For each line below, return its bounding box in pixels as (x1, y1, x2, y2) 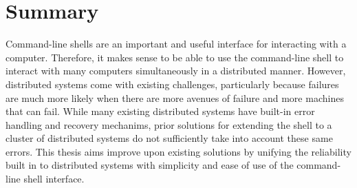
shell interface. (23, 171, 85, 186)
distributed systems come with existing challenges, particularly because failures (6, 76, 339, 91)
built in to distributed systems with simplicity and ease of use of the (6, 158, 294, 172)
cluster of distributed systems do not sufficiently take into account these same (6, 131, 333, 145)
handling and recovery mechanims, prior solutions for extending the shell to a (6, 117, 332, 132)
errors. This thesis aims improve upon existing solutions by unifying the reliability (6, 144, 351, 158)
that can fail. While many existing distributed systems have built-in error (6, 104, 315, 118)
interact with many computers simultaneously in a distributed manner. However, (6, 63, 346, 78)
